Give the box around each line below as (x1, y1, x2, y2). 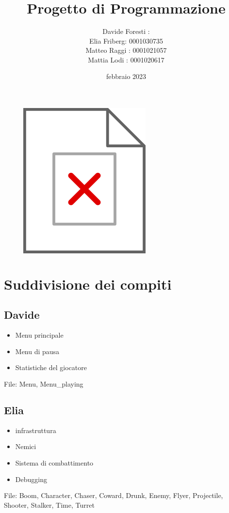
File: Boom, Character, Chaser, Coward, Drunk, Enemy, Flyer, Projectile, (4, 490, 223, 500)
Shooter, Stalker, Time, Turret (4, 499, 95, 510)
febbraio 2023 (106, 71, 147, 81)
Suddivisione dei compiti (4, 274, 172, 294)
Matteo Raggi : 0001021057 (85, 45, 167, 55)
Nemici (15, 441, 36, 451)
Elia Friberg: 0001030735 (89, 35, 163, 46)
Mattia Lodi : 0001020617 (88, 54, 164, 64)
